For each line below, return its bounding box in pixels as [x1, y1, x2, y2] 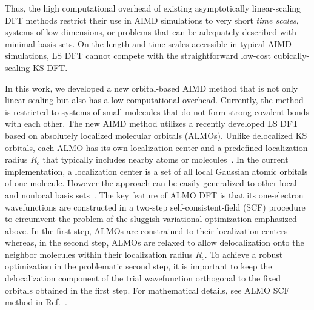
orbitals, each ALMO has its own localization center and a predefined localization [5, 141, 308, 153]
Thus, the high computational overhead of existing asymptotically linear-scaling [5, 2, 301, 14]
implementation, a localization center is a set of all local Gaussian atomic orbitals [5, 164, 308, 177]
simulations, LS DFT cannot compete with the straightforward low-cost [5, 49, 271, 62]
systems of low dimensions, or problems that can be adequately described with [5, 25, 296, 38]
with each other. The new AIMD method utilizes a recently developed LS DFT [5, 117, 299, 130]
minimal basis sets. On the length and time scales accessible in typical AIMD [5, 37, 292, 50]
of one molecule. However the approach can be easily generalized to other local [5, 177, 297, 189]
